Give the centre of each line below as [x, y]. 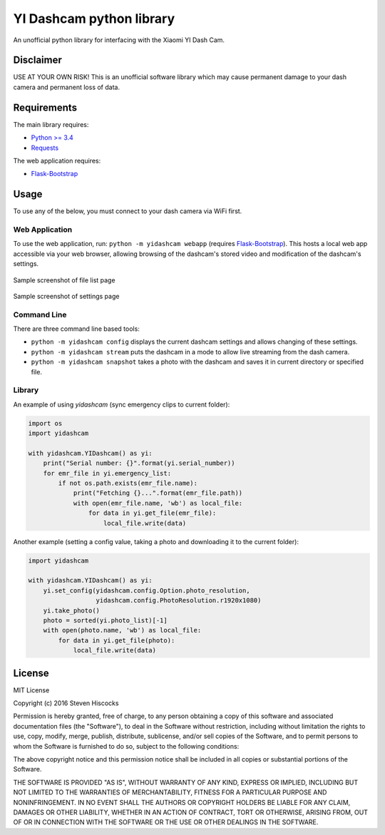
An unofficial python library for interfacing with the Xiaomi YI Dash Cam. [119, 40]
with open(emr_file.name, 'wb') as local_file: [158, 503]
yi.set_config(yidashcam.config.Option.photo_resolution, [147, 590]
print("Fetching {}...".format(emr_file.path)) [158, 493]
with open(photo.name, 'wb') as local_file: [122, 630]
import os [45, 423]
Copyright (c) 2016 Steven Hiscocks [66, 703]
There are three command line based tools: [77, 329]
